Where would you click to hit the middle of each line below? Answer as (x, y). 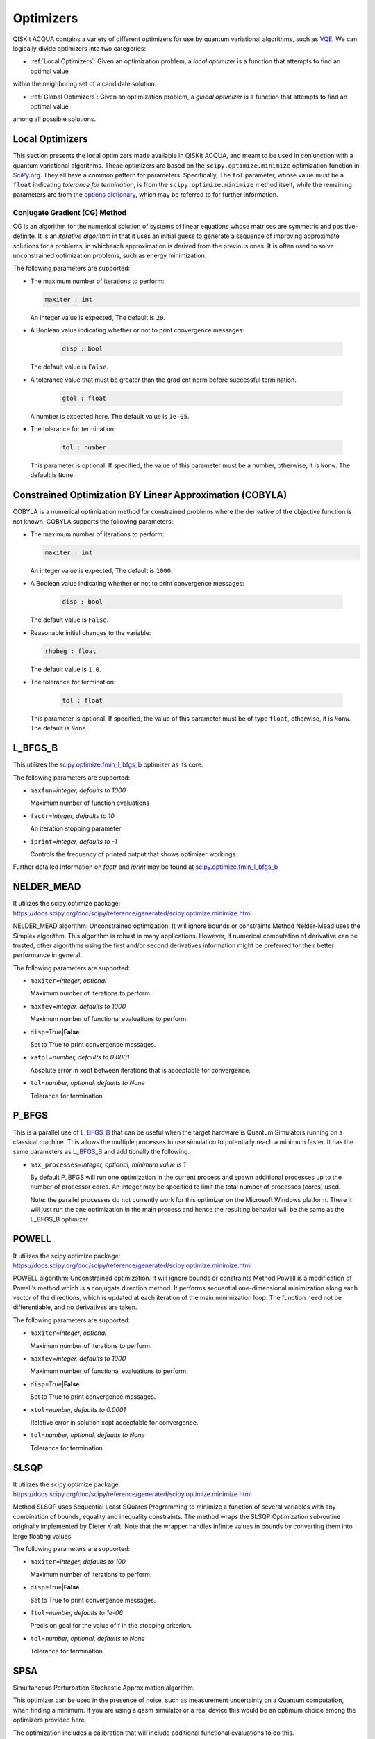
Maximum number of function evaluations (90, 803)
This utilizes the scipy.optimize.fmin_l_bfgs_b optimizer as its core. (108, 764)
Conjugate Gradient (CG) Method (70, 212)
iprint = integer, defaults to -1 (74, 841)
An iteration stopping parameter (76, 828)
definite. (25, 236)
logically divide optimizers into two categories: (79, 48)
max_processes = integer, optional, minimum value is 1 (108, 1164)
